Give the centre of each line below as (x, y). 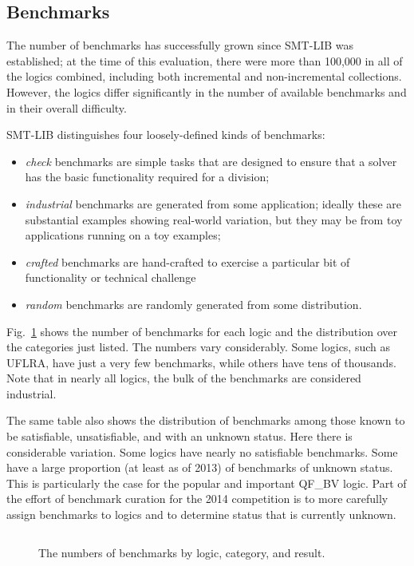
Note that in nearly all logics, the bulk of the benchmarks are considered (184, 378)
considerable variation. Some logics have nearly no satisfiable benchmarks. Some (202, 451)
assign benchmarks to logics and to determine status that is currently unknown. (201, 515)
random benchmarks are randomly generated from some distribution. (193, 304)
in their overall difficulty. (67, 107)
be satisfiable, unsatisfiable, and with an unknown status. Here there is (179, 436)
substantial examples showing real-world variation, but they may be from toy (214, 219)
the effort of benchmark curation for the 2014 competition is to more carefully (197, 499)
